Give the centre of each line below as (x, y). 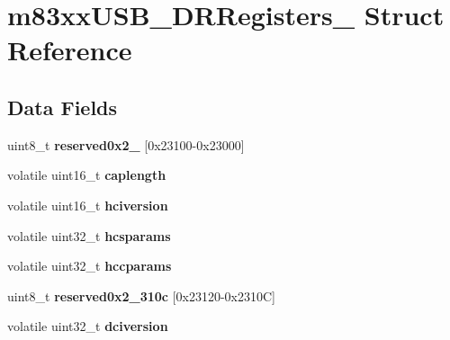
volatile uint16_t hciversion (88, 205)
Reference (70, 50)
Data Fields (63, 107)
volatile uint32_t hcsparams (89, 235)
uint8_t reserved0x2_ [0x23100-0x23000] (126, 144)
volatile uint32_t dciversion (88, 326)
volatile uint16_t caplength (87, 175)
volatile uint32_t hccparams (90, 266)
